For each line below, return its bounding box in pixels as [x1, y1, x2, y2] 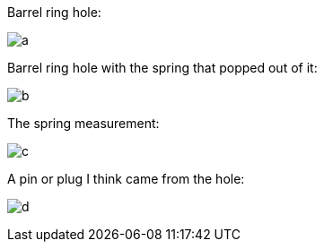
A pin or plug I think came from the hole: [7, 171, 245, 186]
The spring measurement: [7, 116, 160, 131]
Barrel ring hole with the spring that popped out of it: [7, 60, 318, 75]
